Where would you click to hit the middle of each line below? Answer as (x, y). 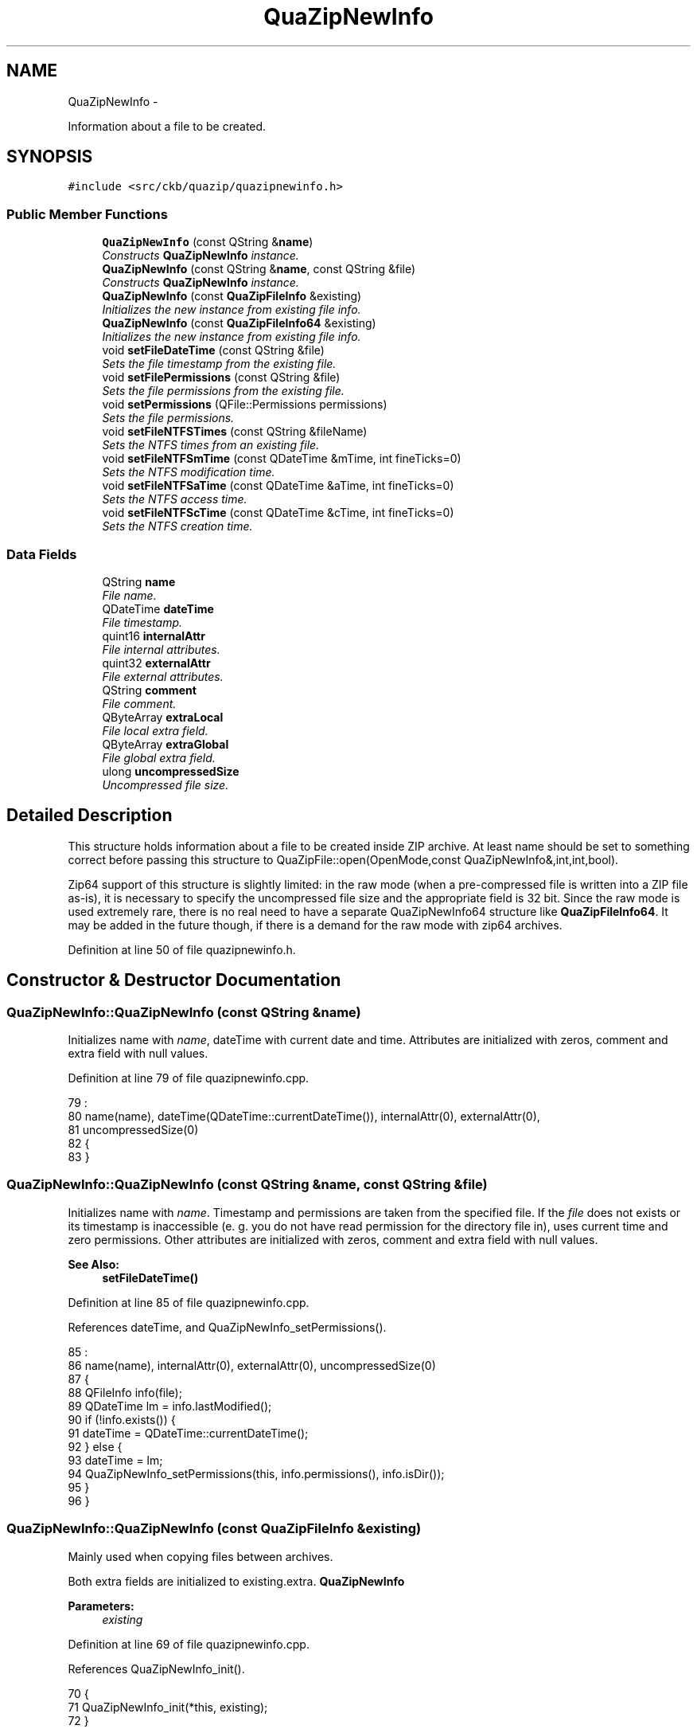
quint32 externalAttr (156, 663)
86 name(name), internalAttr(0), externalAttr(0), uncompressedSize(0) (252, 1365)
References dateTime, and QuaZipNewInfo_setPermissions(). (227, 1327)
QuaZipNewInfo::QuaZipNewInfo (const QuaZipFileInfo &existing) (214, 1529)
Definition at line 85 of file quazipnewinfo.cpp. (189, 1302)
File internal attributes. (161, 649)
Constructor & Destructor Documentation (174, 980)
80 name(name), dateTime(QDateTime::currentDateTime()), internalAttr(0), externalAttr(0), (304, 1116)
